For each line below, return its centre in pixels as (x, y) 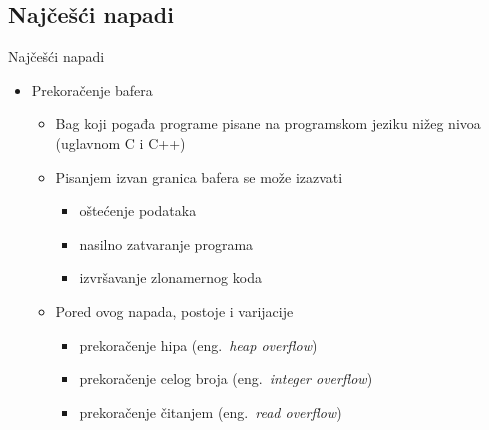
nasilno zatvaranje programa (166, 243)
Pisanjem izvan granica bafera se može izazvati (199, 176)
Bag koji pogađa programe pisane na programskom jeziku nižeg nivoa (268, 123)
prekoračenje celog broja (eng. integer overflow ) (226, 378)
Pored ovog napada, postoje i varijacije (174, 310)
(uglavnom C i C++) (120, 142)
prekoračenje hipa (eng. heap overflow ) (198, 344)
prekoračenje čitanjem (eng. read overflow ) (210, 411)
